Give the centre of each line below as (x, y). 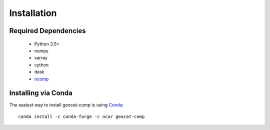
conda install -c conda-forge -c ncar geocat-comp (81, 116)
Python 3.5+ (47, 44)
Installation (33, 13)
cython (41, 64)
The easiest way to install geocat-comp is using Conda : (66, 105)
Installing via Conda (41, 93)
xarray (41, 58)
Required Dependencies (47, 31)
